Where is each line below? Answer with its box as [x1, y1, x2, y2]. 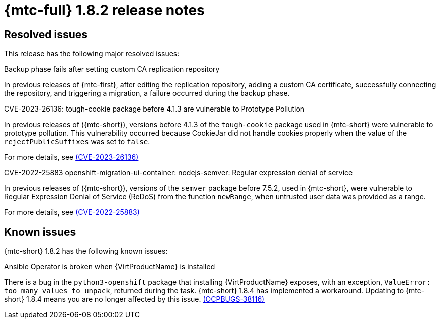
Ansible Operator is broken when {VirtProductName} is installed [4, 262, 215, 271]
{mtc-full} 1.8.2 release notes [4, 2, 205, 19]
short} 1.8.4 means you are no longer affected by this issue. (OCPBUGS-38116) [4, 295, 265, 304]
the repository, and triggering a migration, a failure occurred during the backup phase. [4, 89, 290, 98]
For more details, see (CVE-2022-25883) [4, 208, 140, 217]
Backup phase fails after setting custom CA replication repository [4, 65, 220, 74]
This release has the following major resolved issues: [4, 49, 180, 58]
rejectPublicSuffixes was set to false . [4, 137, 150, 146]
